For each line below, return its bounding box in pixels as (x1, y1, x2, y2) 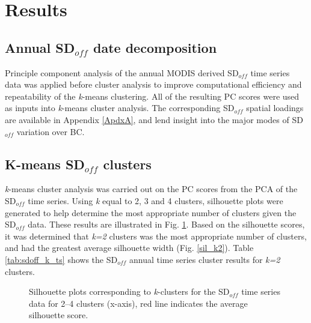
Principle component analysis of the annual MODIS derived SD (5, 66, 239, 79)
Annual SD (5, 38, 75, 56)
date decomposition (93, 38, 217, 56)
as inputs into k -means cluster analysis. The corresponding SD (5, 101, 235, 114)
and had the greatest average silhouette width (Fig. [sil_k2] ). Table (5, 241, 254, 254)
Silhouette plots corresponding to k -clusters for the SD (29, 285, 230, 298)
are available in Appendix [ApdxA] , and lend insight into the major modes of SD (5, 113, 303, 125)
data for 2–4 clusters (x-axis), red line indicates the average (29, 297, 248, 309)
